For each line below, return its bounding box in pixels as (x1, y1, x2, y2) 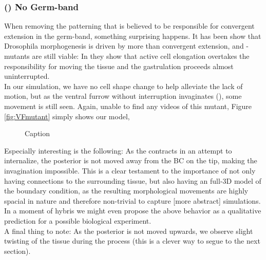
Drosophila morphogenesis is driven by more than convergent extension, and (4, 40, 244, 51)
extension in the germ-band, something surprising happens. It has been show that (4, 30, 261, 41)
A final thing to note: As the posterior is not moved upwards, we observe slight (4, 225, 253, 236)
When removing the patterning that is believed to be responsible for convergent (4, 20, 255, 31)
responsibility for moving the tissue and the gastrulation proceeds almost (4, 60, 234, 71)
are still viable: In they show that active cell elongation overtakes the (32, 51, 250, 61)
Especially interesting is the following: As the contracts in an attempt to (4, 145, 232, 156)
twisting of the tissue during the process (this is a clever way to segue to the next (4, 235, 260, 246)
